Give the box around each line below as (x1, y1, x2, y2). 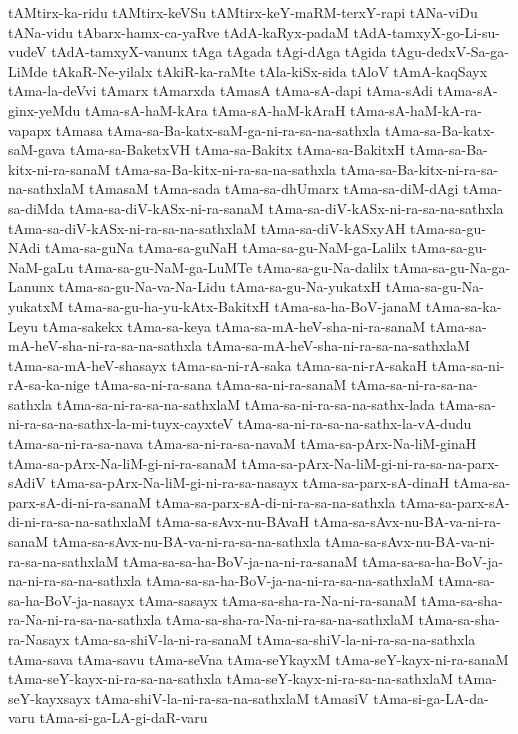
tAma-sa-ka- (425, 295, 502, 316)
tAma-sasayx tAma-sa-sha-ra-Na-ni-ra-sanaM (138, 589, 417, 610)
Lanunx (8, 276, 55, 297)
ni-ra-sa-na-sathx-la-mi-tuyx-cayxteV (8, 413, 233, 434)
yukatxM (8, 295, 64, 316)
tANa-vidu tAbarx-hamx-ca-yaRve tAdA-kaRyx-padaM (8, 21, 349, 42)
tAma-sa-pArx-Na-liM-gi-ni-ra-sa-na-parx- (241, 452, 500, 473)
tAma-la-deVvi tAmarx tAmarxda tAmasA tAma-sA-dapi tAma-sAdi (8, 80, 433, 101)
